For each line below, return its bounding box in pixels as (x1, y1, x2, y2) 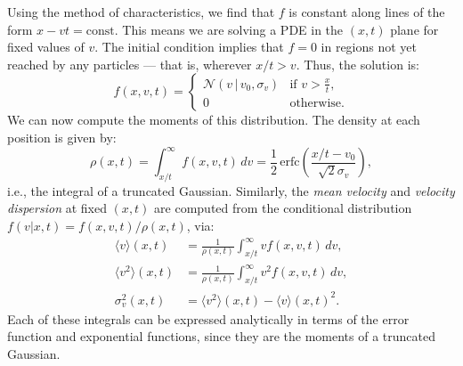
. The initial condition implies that (94, 37, 284, 56)
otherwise (289, 96, 342, 110)
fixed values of (7, 37, 85, 56)
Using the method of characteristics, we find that (7, 3, 275, 20)
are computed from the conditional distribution (154, 199, 412, 217)
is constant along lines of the (288, 3, 445, 20)
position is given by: (7, 127, 117, 146)
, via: (186, 216, 215, 235)
